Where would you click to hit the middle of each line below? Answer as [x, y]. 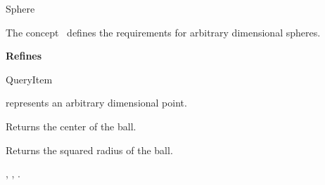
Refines [24, 56]
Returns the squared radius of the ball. [89, 150]
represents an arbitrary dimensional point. [96, 103]
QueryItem [29, 79]
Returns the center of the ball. [71, 126]
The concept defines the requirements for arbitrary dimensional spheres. [163, 32]
